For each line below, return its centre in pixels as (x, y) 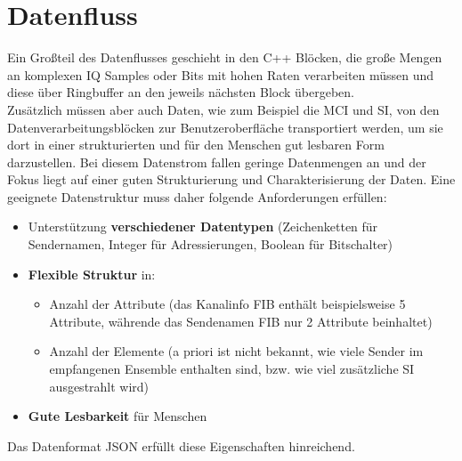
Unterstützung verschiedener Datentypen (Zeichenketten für (203, 226)
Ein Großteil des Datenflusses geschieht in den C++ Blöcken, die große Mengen (225, 57)
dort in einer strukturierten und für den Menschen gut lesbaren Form (196, 145)
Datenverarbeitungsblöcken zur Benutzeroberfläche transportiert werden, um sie (225, 127)
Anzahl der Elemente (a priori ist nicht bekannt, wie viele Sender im (236, 351)
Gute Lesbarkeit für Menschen (118, 416)
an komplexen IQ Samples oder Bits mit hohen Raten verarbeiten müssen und (221, 74)
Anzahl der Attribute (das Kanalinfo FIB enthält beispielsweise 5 (227, 304)
